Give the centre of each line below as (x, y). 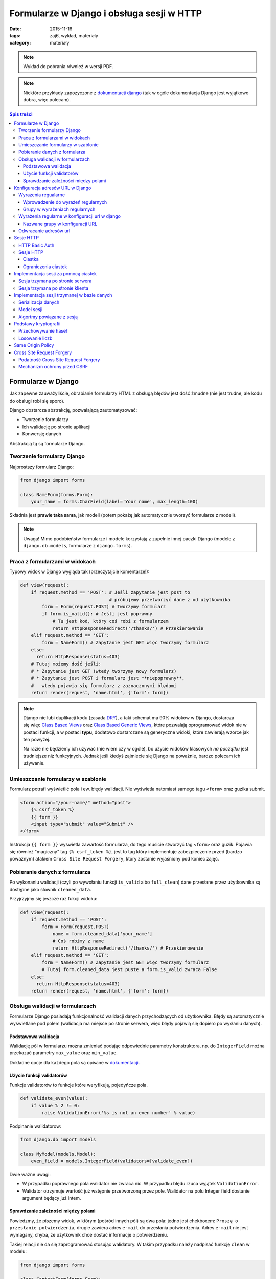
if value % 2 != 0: (55, 1106)
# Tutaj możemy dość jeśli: (66, 664)
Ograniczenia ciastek (45, 267)
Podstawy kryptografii (37, 324)
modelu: (18, 1251)
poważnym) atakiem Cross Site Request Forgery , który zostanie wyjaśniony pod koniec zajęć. (114, 859)
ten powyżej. (37, 739)
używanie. (34, 763)
